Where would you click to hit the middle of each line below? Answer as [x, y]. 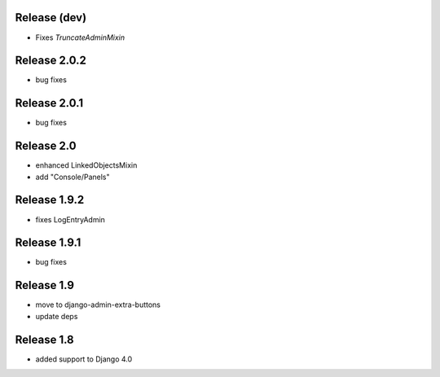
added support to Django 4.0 [84, 359]
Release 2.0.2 [51, 61]
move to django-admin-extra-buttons [98, 305]
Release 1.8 [45, 339]
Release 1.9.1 [48, 243]
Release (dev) [51, 18]
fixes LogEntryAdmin [70, 219]
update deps [57, 316]
